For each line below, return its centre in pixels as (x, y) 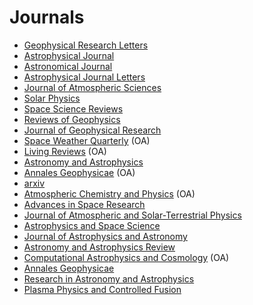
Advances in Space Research (84, 204)
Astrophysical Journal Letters (84, 77)
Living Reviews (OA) (65, 151)
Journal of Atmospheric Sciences (92, 87)
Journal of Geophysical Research (92, 130)
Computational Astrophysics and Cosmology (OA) (126, 257)
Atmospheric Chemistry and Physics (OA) (109, 193)
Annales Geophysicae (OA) (79, 172)
